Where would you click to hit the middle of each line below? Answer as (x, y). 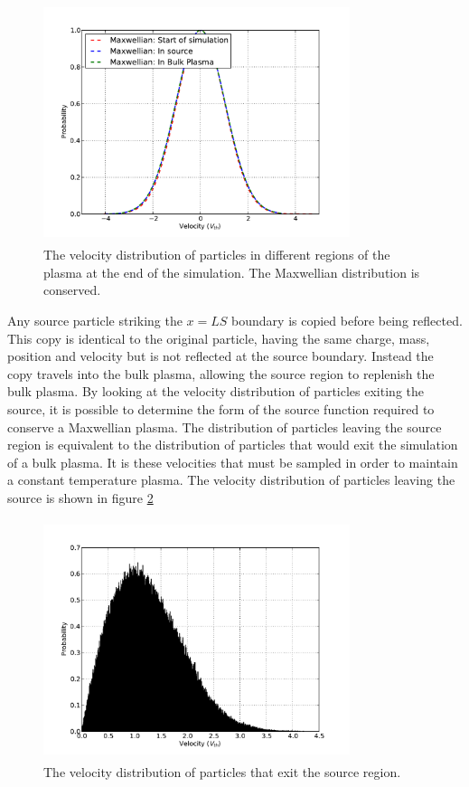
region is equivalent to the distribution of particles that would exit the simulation (233, 445)
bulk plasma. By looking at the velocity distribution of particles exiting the (216, 391)
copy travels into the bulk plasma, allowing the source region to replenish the (221, 373)
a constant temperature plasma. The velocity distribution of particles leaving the (231, 480)
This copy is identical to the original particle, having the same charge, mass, (219, 338)
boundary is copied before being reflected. (347, 320)
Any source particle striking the (95, 320)
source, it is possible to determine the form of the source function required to (221, 408)
